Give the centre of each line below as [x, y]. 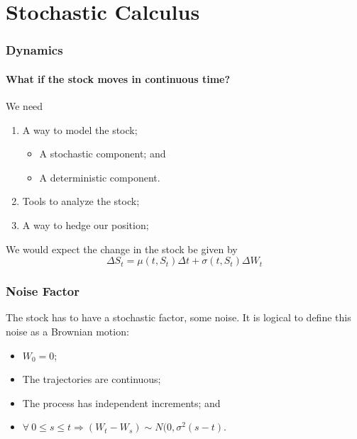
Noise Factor [43, 291]
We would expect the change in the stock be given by [122, 249]
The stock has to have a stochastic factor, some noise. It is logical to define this [178, 317]
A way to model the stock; [80, 129]
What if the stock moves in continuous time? [118, 78]
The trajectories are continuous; [92, 379]
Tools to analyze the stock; [81, 201]
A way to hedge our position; [86, 224]
